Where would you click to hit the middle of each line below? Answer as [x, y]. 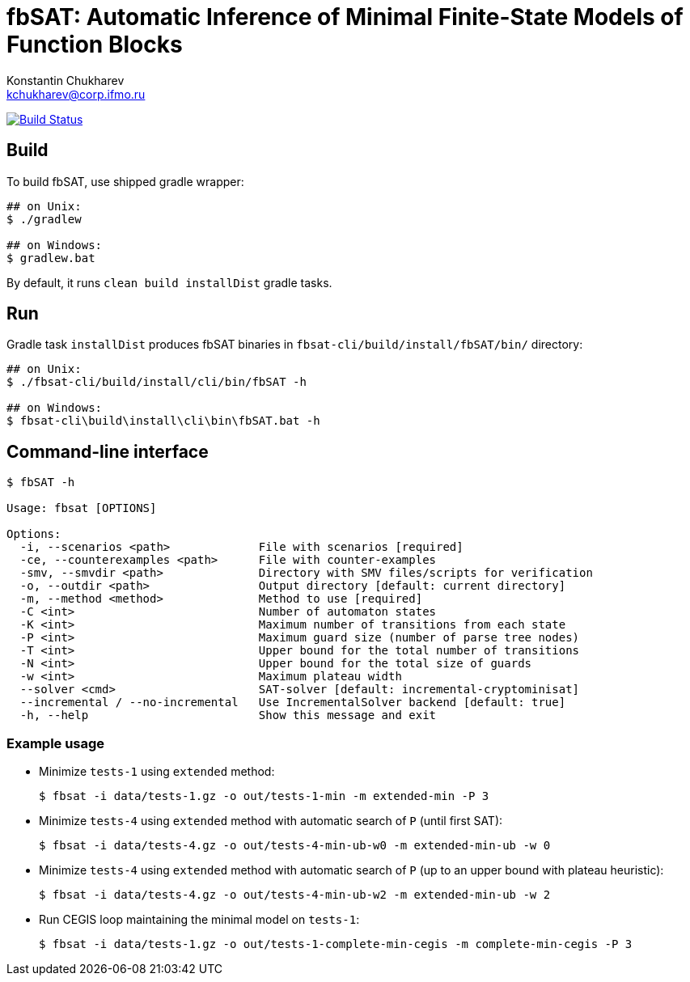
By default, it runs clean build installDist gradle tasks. [169, 282]
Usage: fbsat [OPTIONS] [82, 508]
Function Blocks [95, 44]
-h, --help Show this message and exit [228, 715]
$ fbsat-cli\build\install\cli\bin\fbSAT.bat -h [163, 421]
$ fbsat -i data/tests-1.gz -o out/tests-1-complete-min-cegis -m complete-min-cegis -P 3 [336, 944]
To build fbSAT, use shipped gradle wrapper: [125, 181]
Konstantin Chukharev [66, 80]
